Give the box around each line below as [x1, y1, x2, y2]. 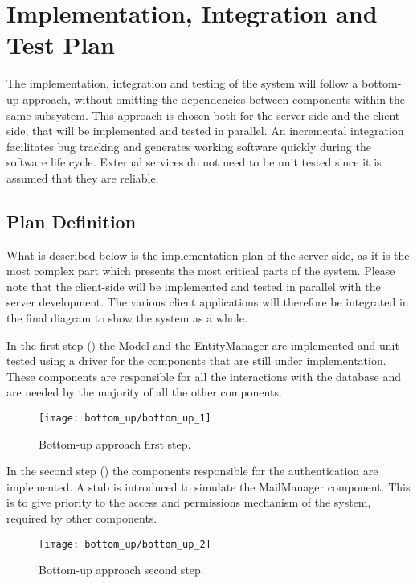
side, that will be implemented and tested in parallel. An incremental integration [6, 122, 404, 139]
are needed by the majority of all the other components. [6, 384, 282, 400]
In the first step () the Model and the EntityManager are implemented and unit [6, 336, 399, 353]
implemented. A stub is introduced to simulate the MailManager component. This [6, 478, 411, 495]
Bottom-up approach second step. [39, 561, 204, 578]
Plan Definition [6, 208, 137, 233]
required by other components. [6, 510, 157, 527]
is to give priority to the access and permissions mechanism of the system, [6, 494, 371, 511]
